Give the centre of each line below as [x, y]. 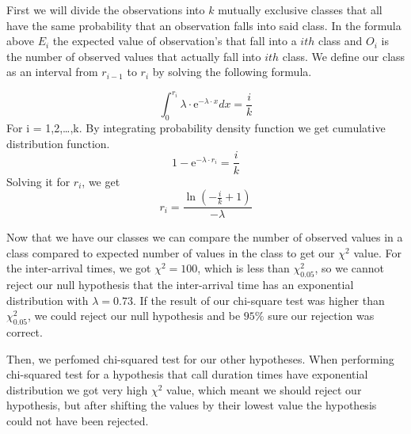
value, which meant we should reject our [264, 389]
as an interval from [52, 72]
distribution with [48, 300]
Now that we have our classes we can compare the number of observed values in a [205, 237]
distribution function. [58, 143]
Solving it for [38, 181]
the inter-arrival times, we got [79, 268]
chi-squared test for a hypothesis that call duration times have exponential [187, 374]
